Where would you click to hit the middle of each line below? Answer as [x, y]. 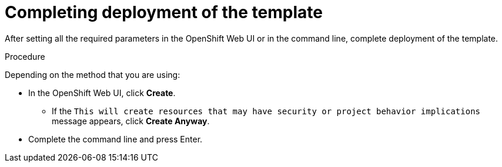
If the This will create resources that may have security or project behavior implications [266, 111]
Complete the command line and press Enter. [116, 139]
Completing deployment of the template [164, 12]
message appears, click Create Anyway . [131, 121]
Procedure [25, 56]
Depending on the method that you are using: [93, 74]
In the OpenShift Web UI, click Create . [102, 93]
